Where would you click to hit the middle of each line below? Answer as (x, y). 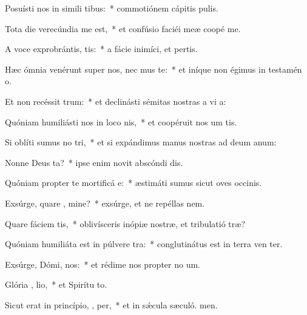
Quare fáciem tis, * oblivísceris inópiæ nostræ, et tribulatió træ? (125, 223)
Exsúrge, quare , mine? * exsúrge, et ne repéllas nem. (105, 203)
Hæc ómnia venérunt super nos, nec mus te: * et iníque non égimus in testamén (153, 69)
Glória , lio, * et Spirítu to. (56, 284)
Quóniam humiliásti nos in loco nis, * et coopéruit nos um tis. (121, 121)
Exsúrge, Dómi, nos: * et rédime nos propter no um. (103, 264)
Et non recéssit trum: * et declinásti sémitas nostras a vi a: (116, 101)
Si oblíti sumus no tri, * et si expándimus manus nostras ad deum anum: (141, 142)
